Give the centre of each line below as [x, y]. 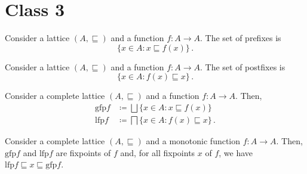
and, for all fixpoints [158, 152]
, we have [236, 152]
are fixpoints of [83, 152]
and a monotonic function [193, 140]
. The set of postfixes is [243, 66]
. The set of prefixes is [241, 38]
